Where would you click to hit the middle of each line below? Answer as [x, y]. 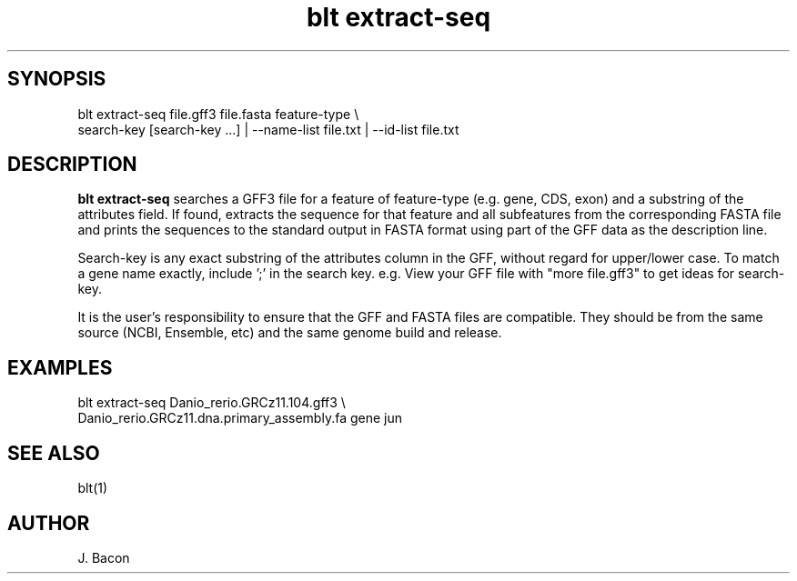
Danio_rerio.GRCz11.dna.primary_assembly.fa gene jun [240, 418]
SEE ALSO [54, 453]
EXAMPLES [60, 367]
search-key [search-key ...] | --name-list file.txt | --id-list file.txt [268, 129]
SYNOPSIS [57, 79]
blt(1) [93, 488]
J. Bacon [104, 557]
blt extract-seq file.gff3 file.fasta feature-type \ [218, 114]
